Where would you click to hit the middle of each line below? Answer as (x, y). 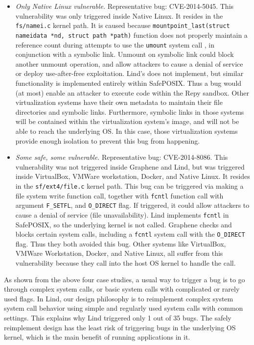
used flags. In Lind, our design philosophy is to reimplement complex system (119, 298)
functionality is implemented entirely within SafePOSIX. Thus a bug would (128, 83)
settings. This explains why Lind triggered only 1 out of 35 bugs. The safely (118, 317)
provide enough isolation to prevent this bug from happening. (108, 140)
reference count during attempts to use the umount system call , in (115, 44)
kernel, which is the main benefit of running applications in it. (97, 337)
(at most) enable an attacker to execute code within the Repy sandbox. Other (132, 92)
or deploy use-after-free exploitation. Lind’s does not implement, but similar (129, 73)
